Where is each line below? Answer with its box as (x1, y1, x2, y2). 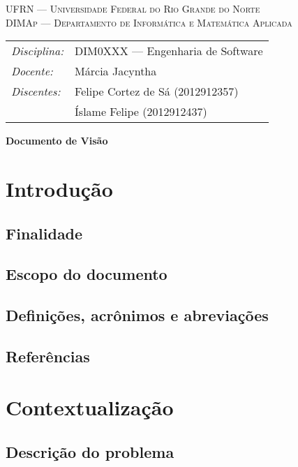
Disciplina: (11, 43, 64, 59)
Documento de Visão (6, 133, 108, 148)
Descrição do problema (6, 441, 174, 463)
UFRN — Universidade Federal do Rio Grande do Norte (6, 1, 260, 15)
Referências (6, 345, 90, 366)
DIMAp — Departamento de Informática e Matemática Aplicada (6, 15, 292, 29)
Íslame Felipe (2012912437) (75, 103, 207, 120)
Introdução (6, 174, 113, 202)
